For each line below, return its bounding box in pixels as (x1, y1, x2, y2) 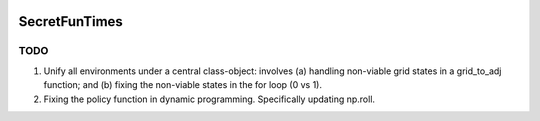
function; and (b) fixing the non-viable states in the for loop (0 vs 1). (43, 79, 323, 91)
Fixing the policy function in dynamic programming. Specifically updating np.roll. (43, 93, 375, 105)
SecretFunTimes (18, 13, 124, 30)
